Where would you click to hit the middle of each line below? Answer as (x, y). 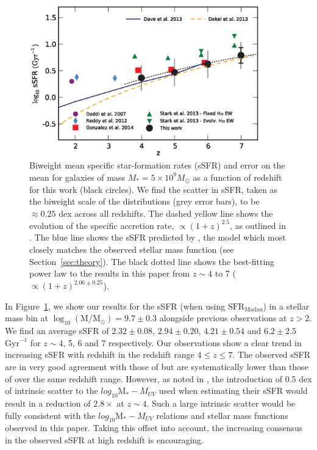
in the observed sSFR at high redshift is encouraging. (104, 440)
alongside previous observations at (223, 318)
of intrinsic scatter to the (52, 390)
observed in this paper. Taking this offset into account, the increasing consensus (154, 428)
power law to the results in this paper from (110, 273)
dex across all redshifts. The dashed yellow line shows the (166, 213)
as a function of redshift (237, 177)
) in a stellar (286, 306)
